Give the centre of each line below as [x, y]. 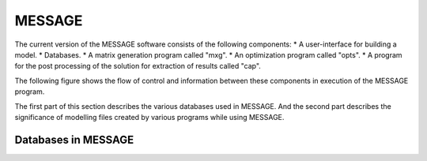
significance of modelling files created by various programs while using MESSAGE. [149, 117]
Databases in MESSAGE [74, 139]
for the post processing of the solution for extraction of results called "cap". [138, 66]
